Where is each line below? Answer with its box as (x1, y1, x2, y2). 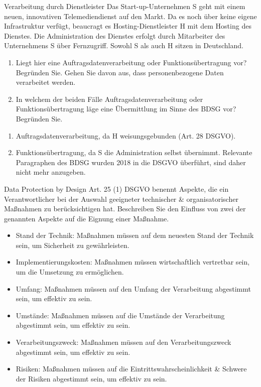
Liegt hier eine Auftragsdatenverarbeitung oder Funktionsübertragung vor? (16, 57, 247, 67)
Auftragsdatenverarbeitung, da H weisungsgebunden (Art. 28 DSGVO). (16, 130, 236, 141)
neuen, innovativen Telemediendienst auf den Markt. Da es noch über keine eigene (4, 11, 257, 21)
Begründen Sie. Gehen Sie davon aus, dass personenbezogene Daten (16, 67, 224, 77)
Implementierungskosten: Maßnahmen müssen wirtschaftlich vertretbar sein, (16, 256, 250, 267)
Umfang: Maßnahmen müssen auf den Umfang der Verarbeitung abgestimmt (16, 283, 251, 294)
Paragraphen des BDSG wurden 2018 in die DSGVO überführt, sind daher (16, 157, 246, 167)
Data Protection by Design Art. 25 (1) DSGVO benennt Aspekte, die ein (4, 183, 229, 194)
